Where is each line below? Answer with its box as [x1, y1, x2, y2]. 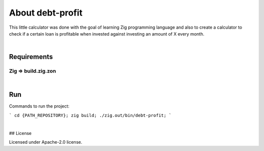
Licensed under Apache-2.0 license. [9, 139, 83, 145]
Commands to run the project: [9, 103, 69, 109]
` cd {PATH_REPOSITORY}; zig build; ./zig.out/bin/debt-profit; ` [9, 113, 172, 118]
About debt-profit [9, 7, 83, 18]
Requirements [9, 53, 53, 61]
